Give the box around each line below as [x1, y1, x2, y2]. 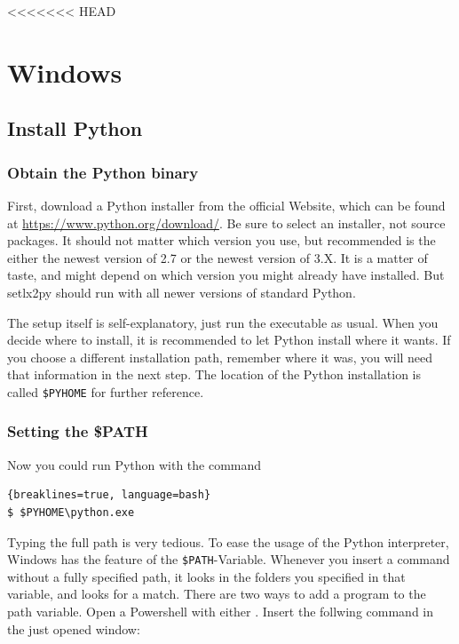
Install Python [7, 115, 143, 142]
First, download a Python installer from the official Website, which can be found [7, 195, 446, 214]
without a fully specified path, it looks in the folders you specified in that [7, 567, 406, 585]
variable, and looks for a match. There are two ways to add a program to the [7, 584, 426, 603]
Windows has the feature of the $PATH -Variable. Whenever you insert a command [7, 550, 450, 568]
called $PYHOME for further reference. [7, 382, 204, 401]
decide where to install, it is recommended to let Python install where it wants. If [7, 330, 451, 349]
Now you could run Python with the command [7, 455, 262, 473]
